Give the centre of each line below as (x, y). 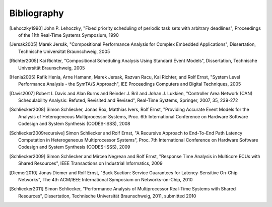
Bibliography (37, 13)
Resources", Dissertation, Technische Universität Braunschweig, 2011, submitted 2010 (107, 196)
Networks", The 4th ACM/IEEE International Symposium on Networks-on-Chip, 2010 (106, 179)
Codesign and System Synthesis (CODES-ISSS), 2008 (74, 124)
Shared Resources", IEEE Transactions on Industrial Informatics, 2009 (91, 163)
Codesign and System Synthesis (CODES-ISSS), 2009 (74, 147)
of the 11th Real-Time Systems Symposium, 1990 (69, 35)
